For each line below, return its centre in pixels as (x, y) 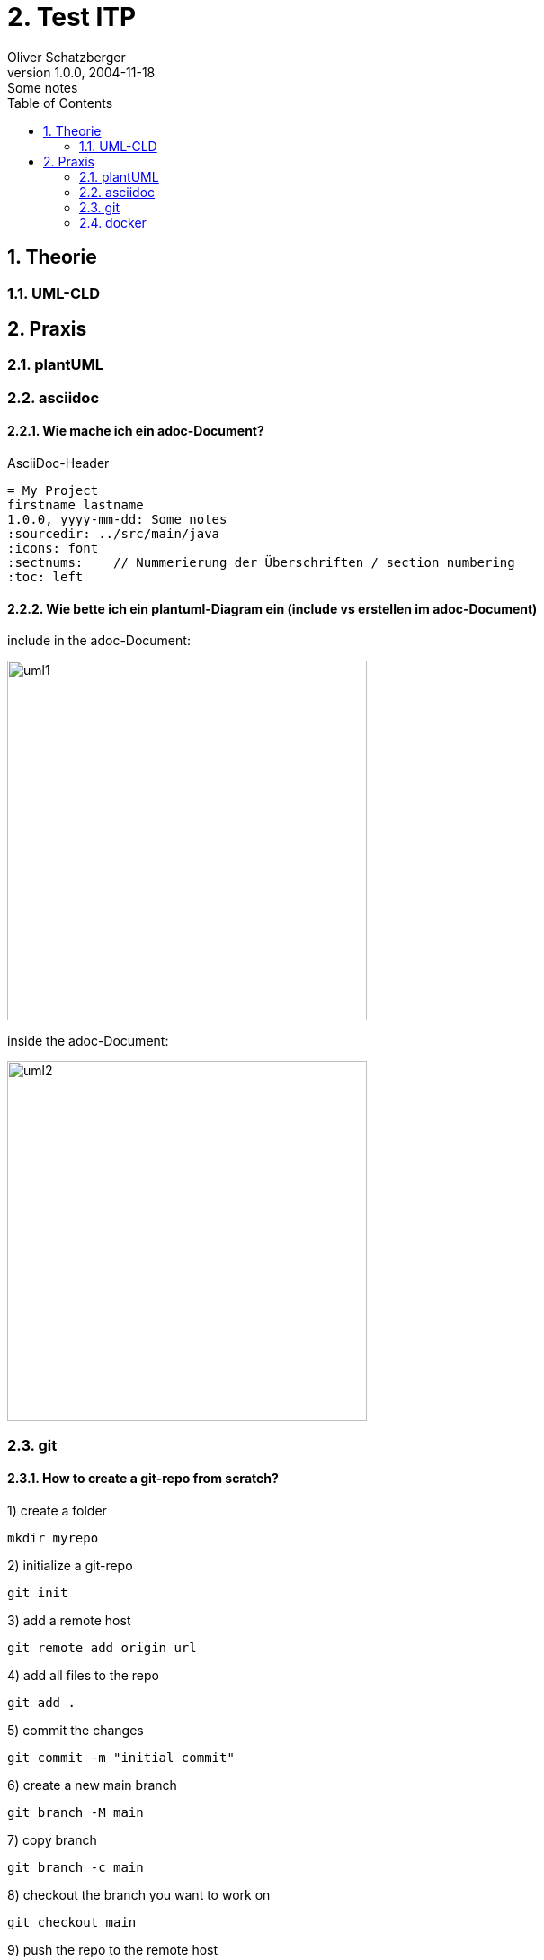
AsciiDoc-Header (58, 463)
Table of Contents (60, 103)
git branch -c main (76, 1867)
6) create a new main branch (92, 1785)
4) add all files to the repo (83, 1675)
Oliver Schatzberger (67, 57)
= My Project (53, 491)
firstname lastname (76, 505)
